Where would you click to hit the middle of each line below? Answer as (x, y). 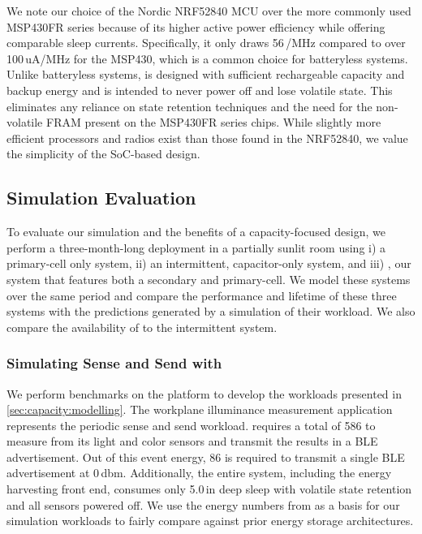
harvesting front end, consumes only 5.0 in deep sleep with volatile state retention (209, 489)
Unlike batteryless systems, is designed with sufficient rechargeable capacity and (206, 74)
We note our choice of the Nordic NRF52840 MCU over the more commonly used (209, 11)
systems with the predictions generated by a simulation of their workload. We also (211, 311)
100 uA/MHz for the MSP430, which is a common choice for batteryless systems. (207, 58)
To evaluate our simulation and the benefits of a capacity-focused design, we (196, 232)
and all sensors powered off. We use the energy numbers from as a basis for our (203, 504)
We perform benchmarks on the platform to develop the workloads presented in (204, 393)
